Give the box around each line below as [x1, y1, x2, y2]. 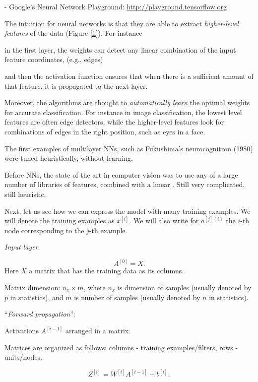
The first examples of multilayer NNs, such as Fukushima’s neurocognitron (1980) [4, 143, 253, 153]
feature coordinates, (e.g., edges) [4, 54, 103, 64]
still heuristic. [4, 189, 46, 199]
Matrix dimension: [4, 282, 61, 292]
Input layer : [4, 242, 40, 252]
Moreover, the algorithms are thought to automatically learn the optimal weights [4, 97, 250, 108]
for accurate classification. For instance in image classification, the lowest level [4, 107, 242, 117]
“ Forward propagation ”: [4, 309, 75, 319]
